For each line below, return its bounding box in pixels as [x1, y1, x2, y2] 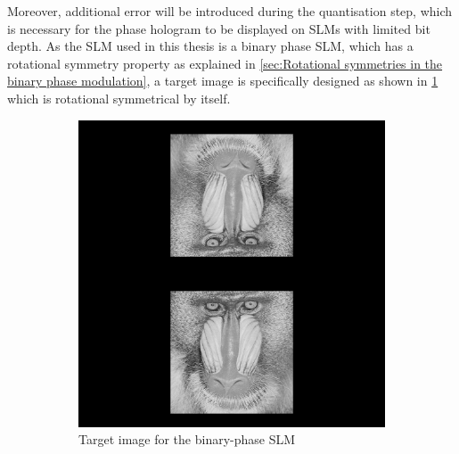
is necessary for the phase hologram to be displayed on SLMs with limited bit [7, 19, 430, 37]
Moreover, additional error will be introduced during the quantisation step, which [7, 2, 453, 20]
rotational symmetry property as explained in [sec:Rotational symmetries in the [7, 54, 443, 72]
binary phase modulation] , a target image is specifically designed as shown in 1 [7, 71, 439, 90]
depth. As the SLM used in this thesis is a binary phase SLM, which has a [7, 37, 414, 55]
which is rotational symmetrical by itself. [7, 88, 231, 107]
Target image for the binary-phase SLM [78, 430, 296, 449]
